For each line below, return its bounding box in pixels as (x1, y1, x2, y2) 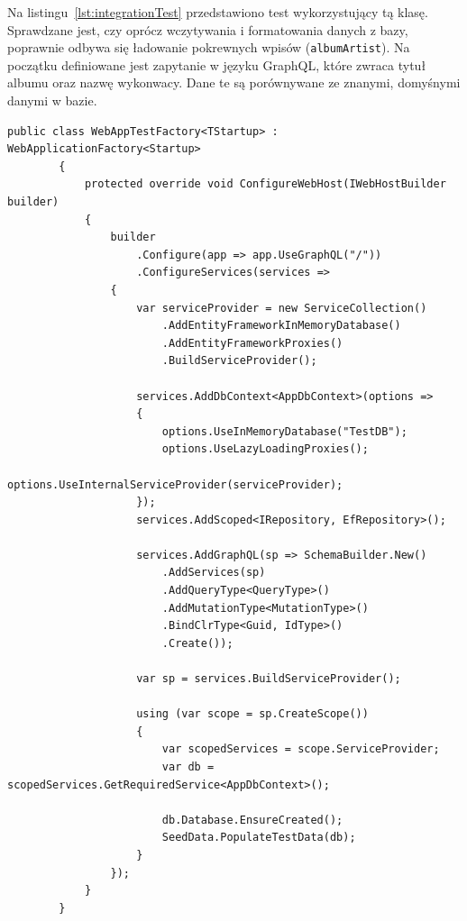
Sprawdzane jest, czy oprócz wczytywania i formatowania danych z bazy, (7, 20, 408, 39)
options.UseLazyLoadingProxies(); (161, 442, 369, 456)
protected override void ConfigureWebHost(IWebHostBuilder (84, 178, 446, 191)
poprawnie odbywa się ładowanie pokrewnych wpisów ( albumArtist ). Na (7, 38, 410, 57)
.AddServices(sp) (161, 566, 266, 579)
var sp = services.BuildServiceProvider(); (136, 672, 401, 686)
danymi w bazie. (7, 91, 97, 110)
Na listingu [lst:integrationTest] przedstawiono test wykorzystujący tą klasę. (7, 3, 428, 21)
